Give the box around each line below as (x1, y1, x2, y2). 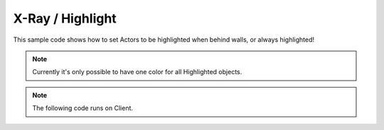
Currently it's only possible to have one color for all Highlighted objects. (32, 68, 242, 76)
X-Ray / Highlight (13, 11, 117, 26)
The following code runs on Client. (32, 104, 134, 112)
